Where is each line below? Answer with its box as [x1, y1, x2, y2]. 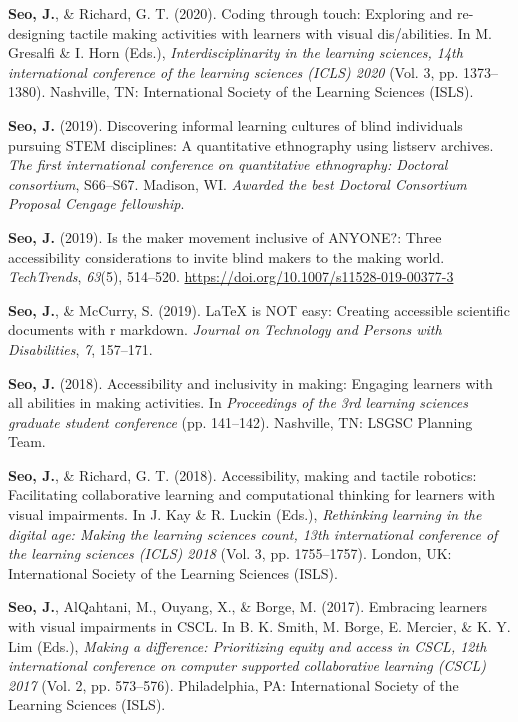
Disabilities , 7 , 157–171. [8, 338, 153, 359]
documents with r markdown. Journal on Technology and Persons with [8, 319, 442, 340]
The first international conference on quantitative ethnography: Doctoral [8, 154, 448, 175]
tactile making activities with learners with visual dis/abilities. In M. [69, 22, 492, 43]
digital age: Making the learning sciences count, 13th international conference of [8, 523, 498, 544]
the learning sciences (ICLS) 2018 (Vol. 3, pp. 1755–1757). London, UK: [8, 543, 452, 564]
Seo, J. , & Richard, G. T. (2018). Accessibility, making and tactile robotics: [8, 464, 477, 485]
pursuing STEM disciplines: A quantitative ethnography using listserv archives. [8, 134, 494, 155]
